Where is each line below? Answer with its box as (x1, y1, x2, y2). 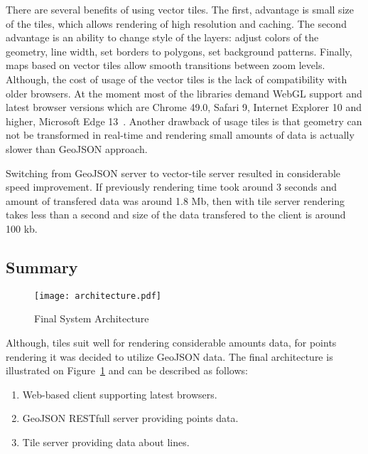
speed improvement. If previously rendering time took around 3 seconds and (6, 179, 337, 194)
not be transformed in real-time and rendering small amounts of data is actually (6, 127, 355, 142)
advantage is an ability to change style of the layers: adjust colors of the (6, 30, 319, 45)
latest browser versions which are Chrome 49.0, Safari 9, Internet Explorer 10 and (6, 100, 362, 115)
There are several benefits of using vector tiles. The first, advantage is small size (6, 2, 354, 16)
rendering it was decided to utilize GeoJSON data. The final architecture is (6, 349, 333, 364)
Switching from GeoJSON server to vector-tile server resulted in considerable (6, 165, 341, 180)
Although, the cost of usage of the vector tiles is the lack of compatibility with (6, 71, 347, 86)
